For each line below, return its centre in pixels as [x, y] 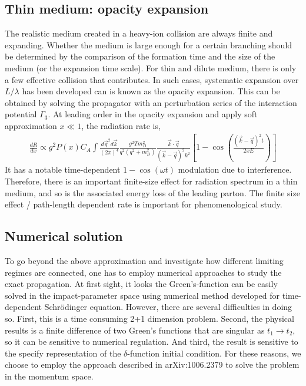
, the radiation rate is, [121, 125]
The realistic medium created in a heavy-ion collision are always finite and [139, 33]
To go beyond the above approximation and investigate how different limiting [144, 260]
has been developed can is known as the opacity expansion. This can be [151, 91]
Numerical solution [64, 236]
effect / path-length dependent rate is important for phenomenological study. [144, 204]
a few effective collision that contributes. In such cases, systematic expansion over [152, 79]
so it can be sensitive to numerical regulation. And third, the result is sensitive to [152, 342]
